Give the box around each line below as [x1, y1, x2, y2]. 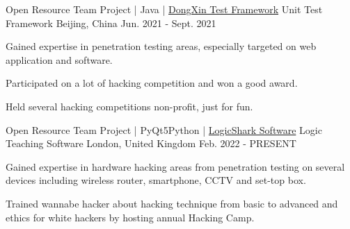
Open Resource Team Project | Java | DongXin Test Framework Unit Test [6, 2, 323, 16]
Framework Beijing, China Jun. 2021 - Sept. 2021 [6, 15, 216, 30]
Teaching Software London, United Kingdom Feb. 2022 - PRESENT [6, 136, 296, 151]
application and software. [6, 52, 113, 67]
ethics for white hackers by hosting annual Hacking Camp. [6, 210, 255, 224]
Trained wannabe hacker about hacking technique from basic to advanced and [6, 196, 338, 210]
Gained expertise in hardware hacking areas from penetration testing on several [6, 159, 345, 173]
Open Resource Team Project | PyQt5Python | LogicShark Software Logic [6, 122, 322, 137]
